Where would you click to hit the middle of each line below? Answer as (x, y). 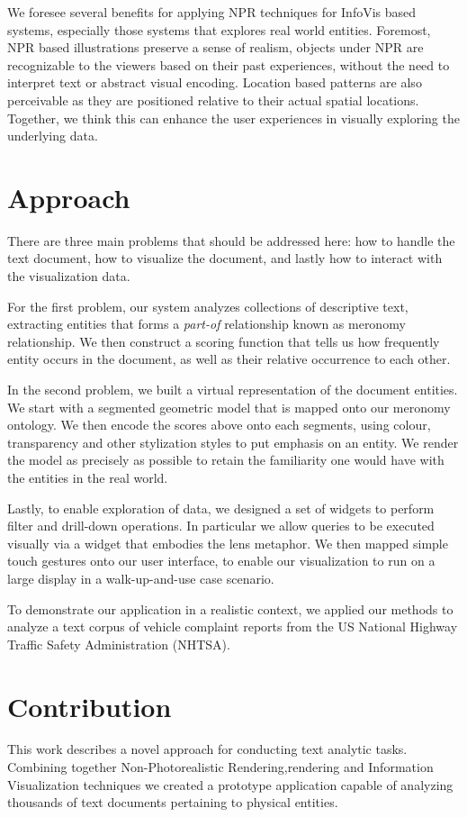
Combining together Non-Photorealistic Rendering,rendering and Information (220, 767)
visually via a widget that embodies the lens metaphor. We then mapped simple (228, 543)
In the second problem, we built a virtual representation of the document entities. (233, 390)
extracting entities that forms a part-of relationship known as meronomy (207, 324)
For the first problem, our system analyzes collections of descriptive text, (208, 306)
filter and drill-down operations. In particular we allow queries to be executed (221, 526)
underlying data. (53, 136)
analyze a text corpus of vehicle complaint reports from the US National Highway (233, 626)
